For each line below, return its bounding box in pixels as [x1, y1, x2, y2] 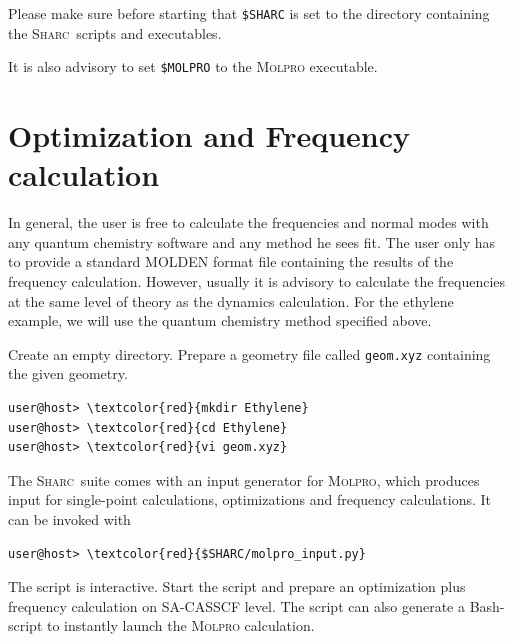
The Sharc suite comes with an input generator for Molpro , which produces [8, 469, 480, 490]
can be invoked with [8, 509, 131, 529]
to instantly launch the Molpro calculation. [47, 615, 315, 636]
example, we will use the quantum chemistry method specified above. [8, 310, 432, 331]
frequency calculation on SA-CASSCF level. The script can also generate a [8, 595, 466, 616]
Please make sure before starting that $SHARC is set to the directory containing [8, 3, 490, 23]
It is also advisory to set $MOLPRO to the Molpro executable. [8, 56, 378, 77]
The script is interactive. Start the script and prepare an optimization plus [8, 576, 466, 597]
